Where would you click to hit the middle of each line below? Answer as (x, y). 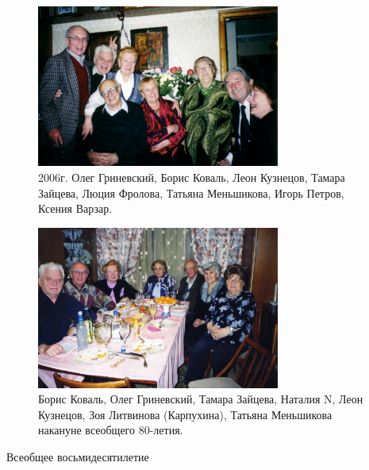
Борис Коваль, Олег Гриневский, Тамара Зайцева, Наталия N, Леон (201, 399)
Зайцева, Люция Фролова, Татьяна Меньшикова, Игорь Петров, (191, 193)
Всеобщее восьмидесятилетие (78, 456)
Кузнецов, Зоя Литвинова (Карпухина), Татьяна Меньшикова (185, 414)
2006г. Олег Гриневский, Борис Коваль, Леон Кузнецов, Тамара (192, 177)
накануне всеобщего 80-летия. (111, 430)
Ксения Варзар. (75, 208)
